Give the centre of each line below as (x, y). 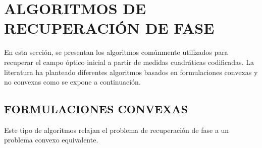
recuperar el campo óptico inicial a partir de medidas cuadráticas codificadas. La (129, 62)
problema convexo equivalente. (51, 140)
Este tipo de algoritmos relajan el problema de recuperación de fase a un (117, 130)
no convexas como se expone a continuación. (72, 82)
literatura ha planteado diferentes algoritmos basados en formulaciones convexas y (131, 72)
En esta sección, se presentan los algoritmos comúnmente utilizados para (116, 52)
